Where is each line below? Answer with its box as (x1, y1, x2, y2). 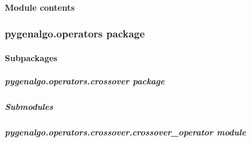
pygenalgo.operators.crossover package (5, 74, 165, 87)
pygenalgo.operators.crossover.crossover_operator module (5, 125, 246, 138)
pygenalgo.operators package (5, 26, 145, 41)
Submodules (5, 100, 54, 112)
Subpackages (5, 51, 58, 64)
